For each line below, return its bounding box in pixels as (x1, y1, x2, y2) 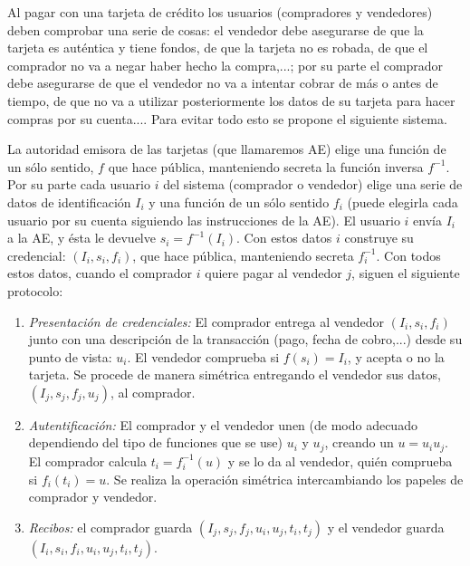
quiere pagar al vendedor (205, 264, 342, 283)
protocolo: (7, 281, 63, 300)
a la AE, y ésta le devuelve (7, 228, 156, 247)
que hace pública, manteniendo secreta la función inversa (108, 157, 424, 176)
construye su (344, 228, 414, 247)
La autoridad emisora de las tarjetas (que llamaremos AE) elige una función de (7, 139, 446, 158)
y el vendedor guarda (327, 517, 445, 536)
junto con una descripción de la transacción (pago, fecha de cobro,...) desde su (28, 330, 463, 349)
